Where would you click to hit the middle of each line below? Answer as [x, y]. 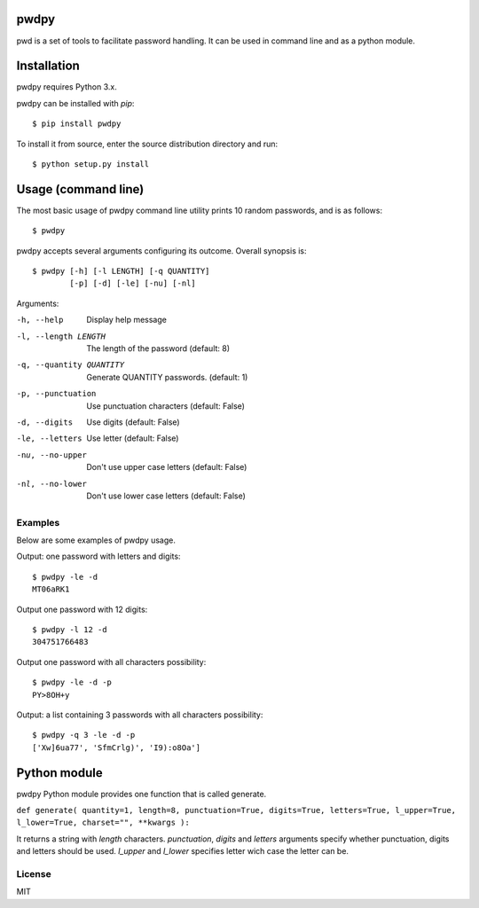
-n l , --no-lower [52, 484]
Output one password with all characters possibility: [111, 661]
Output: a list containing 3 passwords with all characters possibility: [140, 715]
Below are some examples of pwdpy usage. [96, 540]
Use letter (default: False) [133, 438]
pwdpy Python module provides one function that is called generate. [141, 794]
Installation [48, 66]
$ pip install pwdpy [77, 124]
